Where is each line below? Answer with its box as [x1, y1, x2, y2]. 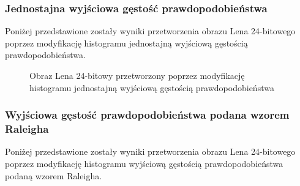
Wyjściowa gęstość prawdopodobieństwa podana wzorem [5, 107, 290, 122]
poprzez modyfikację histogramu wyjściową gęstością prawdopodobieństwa [5, 157, 283, 169]
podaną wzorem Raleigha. [5, 169, 102, 182]
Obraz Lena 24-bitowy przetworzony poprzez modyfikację [29, 69, 245, 81]
